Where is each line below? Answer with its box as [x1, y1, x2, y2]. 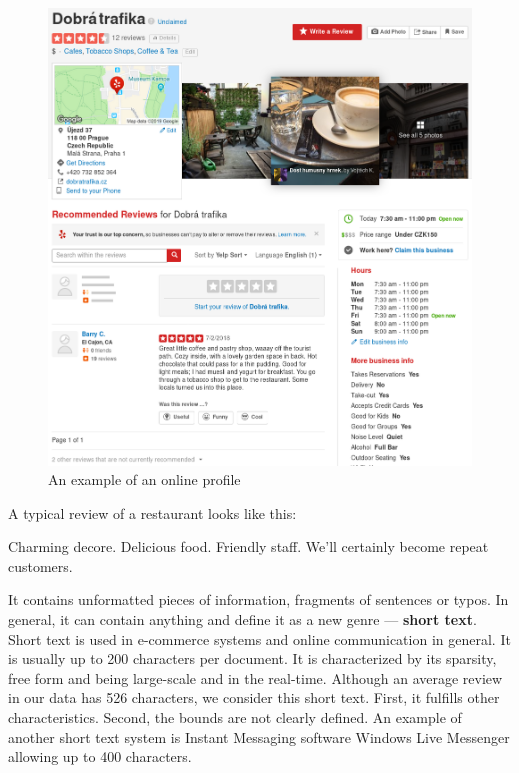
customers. [8, 555, 73, 576]
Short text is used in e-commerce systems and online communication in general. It [8, 628, 511, 649]
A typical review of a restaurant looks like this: [8, 502, 297, 523]
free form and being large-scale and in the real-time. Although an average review [8, 667, 503, 688]
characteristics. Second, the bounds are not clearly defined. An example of [8, 707, 462, 728]
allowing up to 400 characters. [8, 746, 192, 767]
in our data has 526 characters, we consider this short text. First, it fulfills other [8, 687, 500, 708]
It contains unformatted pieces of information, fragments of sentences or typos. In [8, 589, 509, 610]
